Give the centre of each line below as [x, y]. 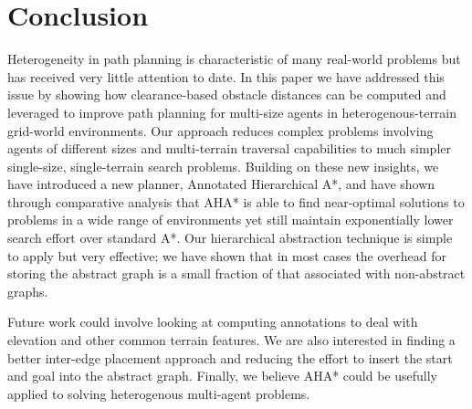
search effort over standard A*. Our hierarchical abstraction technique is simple [230, 238]
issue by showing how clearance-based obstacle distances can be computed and [227, 94]
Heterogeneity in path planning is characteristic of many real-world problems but [234, 59]
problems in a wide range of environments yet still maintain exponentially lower [231, 220]
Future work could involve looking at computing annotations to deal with [213, 322]
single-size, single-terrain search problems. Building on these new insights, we [223, 166]
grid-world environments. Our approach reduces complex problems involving [220, 130]
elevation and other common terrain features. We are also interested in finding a [231, 340]
